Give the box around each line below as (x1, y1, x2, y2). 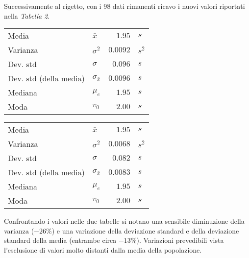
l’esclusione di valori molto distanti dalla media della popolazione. (4, 244, 202, 255)
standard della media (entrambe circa (4, 235, 117, 245)
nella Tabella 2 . (4, 10, 50, 21)
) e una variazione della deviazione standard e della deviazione (51, 225, 239, 235)
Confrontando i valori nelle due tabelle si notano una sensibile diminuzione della (4, 216, 245, 226)
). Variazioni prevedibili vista (136, 235, 224, 245)
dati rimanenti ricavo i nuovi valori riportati (112, 1, 245, 11)
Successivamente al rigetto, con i (4, 1, 101, 11)
